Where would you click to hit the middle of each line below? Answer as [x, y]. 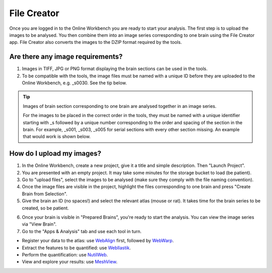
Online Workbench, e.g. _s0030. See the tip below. [74, 83]
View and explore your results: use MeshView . [70, 262]
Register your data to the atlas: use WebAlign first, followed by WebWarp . [98, 241]
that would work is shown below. [57, 137]
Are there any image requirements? [66, 57]
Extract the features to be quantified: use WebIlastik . [76, 248]
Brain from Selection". [45, 194]
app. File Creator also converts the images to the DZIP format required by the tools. [96, 42]
